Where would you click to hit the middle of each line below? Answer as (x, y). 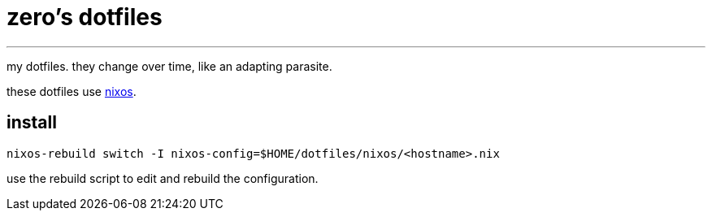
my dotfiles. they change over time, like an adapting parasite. (169, 66)
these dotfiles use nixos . (72, 91)
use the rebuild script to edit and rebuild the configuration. (163, 178)
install (32, 123)
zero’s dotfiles (85, 17)
